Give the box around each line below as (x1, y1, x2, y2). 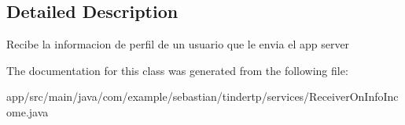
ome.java (6, 103, 49, 120)
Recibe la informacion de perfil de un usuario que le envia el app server (6, 36, 350, 52)
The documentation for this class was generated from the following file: (6, 62, 348, 78)
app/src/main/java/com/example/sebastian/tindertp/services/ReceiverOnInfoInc (6, 88, 399, 105)
